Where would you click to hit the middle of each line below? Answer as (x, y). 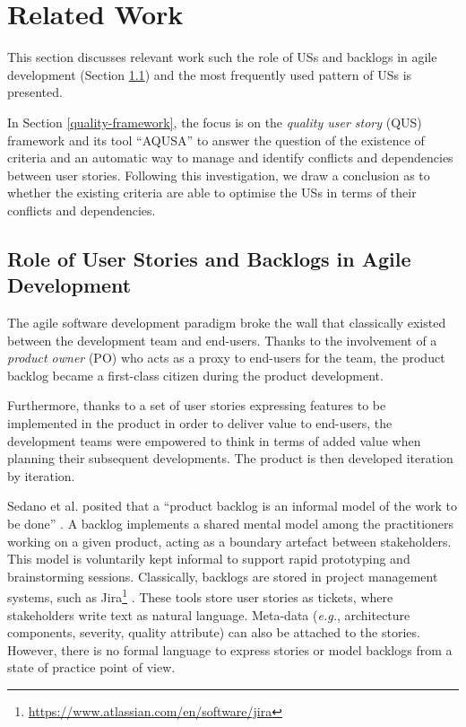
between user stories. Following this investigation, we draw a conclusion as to (219, 175)
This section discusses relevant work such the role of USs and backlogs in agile (222, 57)
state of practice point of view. (91, 667)
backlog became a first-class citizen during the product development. (195, 375)
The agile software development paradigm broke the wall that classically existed (227, 323)
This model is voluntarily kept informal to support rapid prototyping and (209, 559)
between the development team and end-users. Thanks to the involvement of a (222, 340)
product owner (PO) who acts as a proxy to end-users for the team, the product (226, 358)
